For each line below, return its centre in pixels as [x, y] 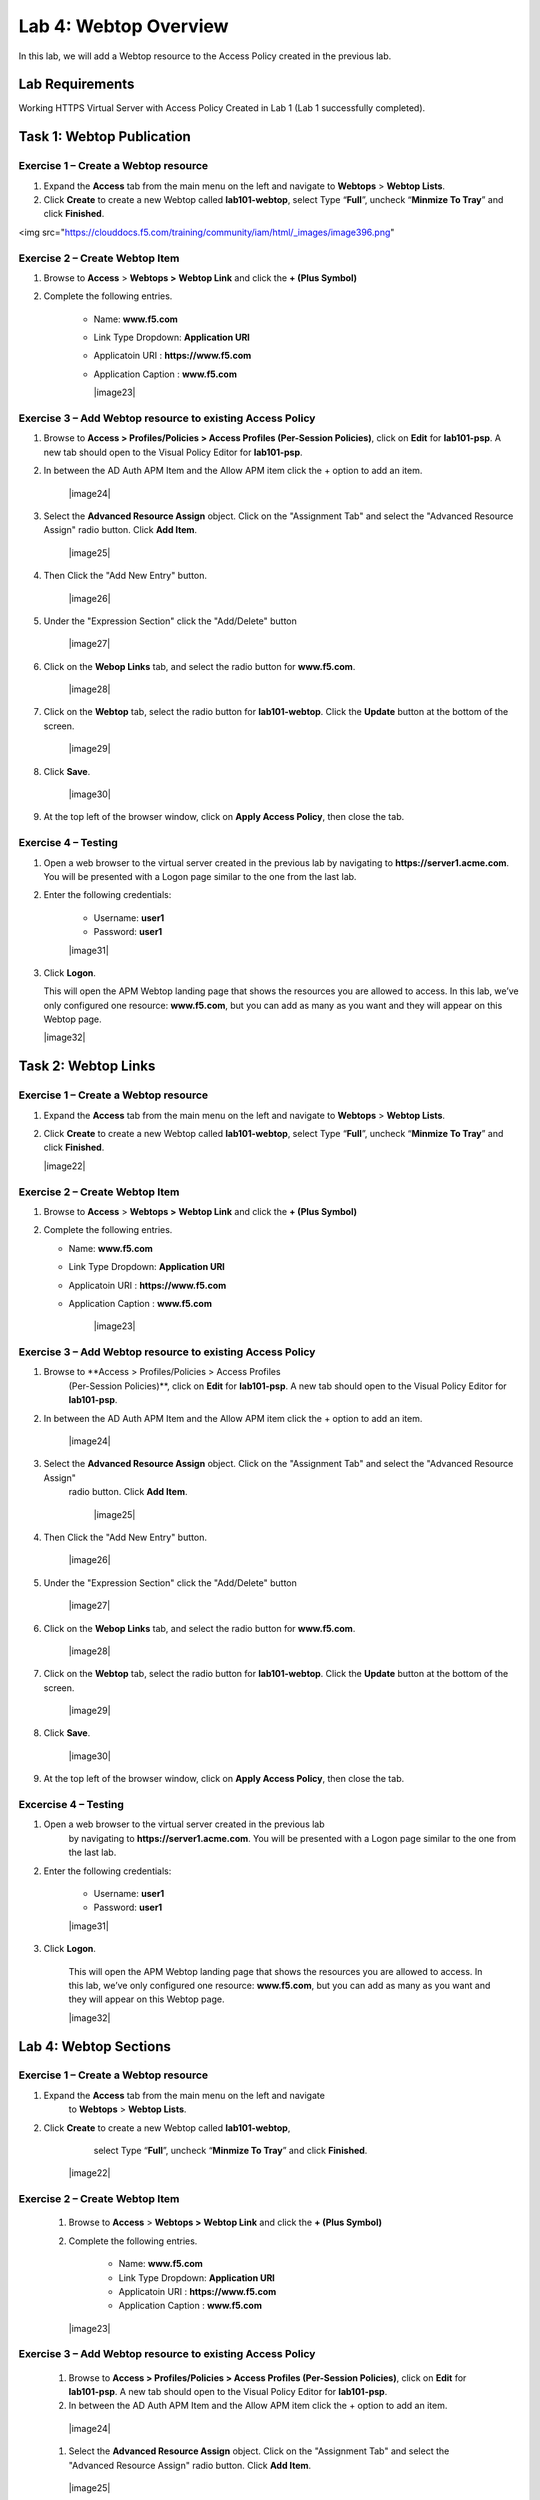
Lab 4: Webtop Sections [95, 2046]
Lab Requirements [76, 84]
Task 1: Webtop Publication [105, 136]
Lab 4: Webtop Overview [123, 26]
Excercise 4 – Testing [71, 1805]
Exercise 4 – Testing [68, 843]
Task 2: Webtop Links [87, 1066]
